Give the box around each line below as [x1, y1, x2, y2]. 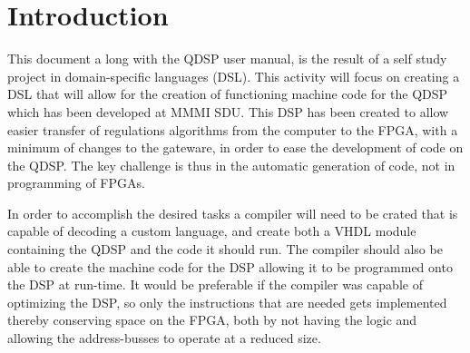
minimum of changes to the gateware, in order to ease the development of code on [7, 138, 464, 157]
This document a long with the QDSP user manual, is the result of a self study [7, 49, 447, 68]
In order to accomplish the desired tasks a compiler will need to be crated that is [7, 203, 458, 222]
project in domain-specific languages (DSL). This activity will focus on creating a [7, 66, 460, 85]
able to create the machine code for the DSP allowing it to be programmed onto [7, 257, 453, 276]
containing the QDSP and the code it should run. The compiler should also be [7, 240, 443, 259]
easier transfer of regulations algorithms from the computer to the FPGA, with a [7, 120, 458, 139]
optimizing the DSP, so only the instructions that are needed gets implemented [7, 292, 447, 311]
